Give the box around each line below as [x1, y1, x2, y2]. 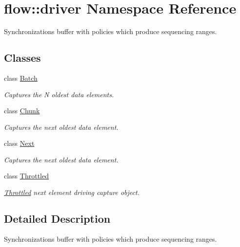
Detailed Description [4, 211, 111, 226]
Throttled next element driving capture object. [4, 187, 140, 197]
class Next [4, 138, 35, 148]
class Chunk [4, 106, 40, 116]
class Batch [4, 72, 38, 83]
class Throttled [4, 171, 49, 181]
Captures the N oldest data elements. [4, 89, 114, 99]
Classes [4, 50, 41, 65]
